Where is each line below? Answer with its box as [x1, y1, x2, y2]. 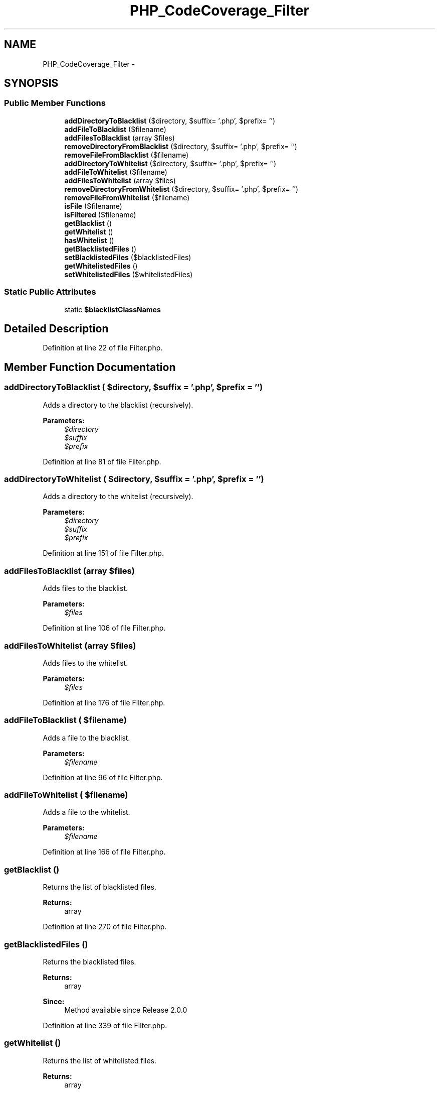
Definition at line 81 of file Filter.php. [43, 457, 161, 466]
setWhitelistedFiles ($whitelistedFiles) [64, 270, 193, 279]
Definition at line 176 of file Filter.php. [43, 698, 165, 707]
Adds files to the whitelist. [43, 658, 128, 667]
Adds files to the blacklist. [43, 584, 128, 593]
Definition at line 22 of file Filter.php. [43, 343, 163, 352]
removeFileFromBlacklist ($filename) [64, 150, 189, 159]
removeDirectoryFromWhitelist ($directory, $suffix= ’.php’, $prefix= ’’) [64, 184, 299, 193]
